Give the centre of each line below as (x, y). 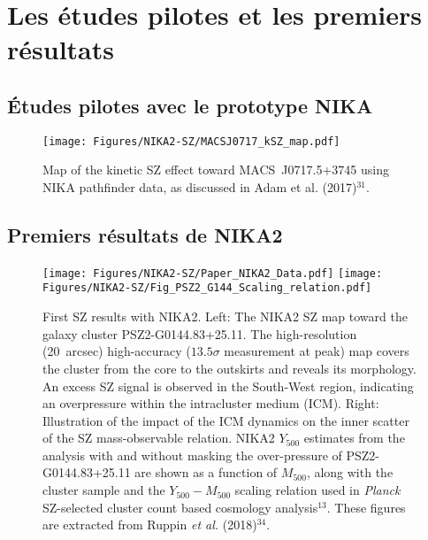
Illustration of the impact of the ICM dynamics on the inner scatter (226, 420)
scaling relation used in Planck (317, 490)
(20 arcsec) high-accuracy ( (117, 351)
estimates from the (354, 438)
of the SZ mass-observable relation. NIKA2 (159, 438)
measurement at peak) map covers (317, 351)
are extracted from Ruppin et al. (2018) (150, 525)
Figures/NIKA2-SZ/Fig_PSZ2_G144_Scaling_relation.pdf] (207, 288)
